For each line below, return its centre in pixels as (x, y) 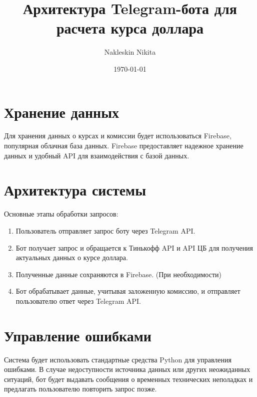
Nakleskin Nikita (130, 52)
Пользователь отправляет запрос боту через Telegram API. (105, 230)
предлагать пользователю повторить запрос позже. (80, 389)
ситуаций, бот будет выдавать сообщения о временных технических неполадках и (128, 379)
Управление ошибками (78, 335)
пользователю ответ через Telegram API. (78, 301)
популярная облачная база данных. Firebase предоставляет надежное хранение (124, 146)
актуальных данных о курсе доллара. (72, 257)
